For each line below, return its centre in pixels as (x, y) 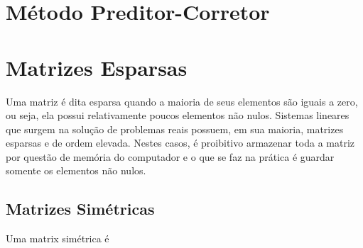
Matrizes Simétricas (80, 209)
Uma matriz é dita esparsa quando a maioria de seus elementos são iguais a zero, (182, 101)
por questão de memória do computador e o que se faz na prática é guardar (170, 156)
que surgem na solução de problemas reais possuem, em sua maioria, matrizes (175, 129)
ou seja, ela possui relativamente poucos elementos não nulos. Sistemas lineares (178, 115)
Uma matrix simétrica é (58, 238)
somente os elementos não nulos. (76, 170)
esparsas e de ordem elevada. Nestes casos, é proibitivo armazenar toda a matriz (180, 143)
